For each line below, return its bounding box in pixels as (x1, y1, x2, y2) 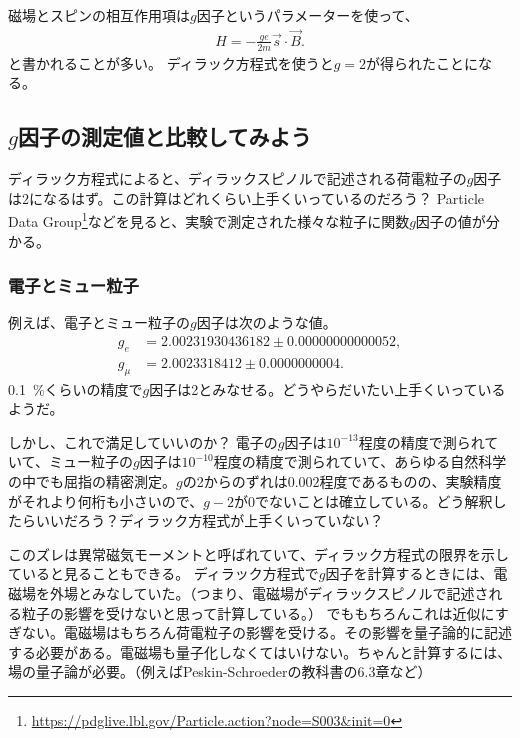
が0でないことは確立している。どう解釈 (233, 490, 493, 511)
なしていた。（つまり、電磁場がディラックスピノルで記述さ (105, 582, 489, 603)
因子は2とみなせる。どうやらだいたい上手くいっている (149, 378, 506, 399)
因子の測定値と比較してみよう (18, 121, 312, 152)
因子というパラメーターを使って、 (196, 5, 419, 25)
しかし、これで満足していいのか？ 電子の (8, 431, 278, 452)
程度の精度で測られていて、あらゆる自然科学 (213, 451, 507, 472)
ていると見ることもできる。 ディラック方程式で (8, 563, 319, 584)
